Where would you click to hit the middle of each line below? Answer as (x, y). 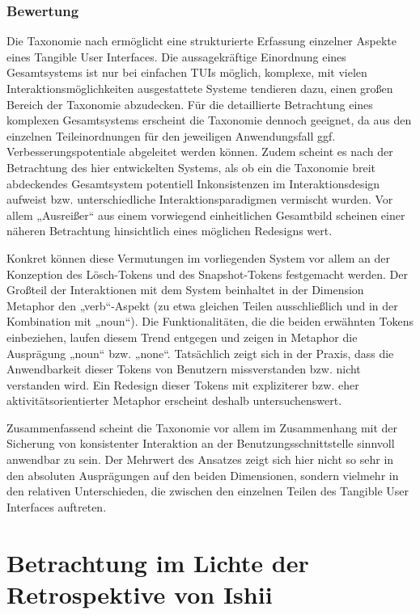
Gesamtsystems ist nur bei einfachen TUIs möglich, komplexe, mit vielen (187, 72)
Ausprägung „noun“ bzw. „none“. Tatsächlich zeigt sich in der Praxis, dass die (200, 353)
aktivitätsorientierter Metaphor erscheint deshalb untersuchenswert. (174, 400)
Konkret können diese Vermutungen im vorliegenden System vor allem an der (199, 257)
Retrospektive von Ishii (140, 594)
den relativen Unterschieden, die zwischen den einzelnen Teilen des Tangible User (208, 491)
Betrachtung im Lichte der (158, 562)
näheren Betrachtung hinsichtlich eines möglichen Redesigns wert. (170, 231)
